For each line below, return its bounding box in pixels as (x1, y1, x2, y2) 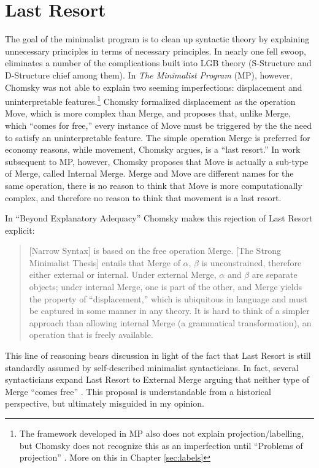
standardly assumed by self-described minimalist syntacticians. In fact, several (5, 361, 299, 374)
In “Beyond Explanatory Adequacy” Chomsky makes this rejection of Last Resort (5, 212, 313, 224)
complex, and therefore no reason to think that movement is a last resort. (5, 191, 282, 204)
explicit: (5, 223, 35, 236)
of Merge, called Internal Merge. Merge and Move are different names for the (5, 167, 294, 180)
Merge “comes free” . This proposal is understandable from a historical (5, 385, 271, 397)
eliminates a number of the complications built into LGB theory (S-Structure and (5, 56, 312, 69)
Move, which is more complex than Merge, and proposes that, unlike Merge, (5, 107, 291, 120)
